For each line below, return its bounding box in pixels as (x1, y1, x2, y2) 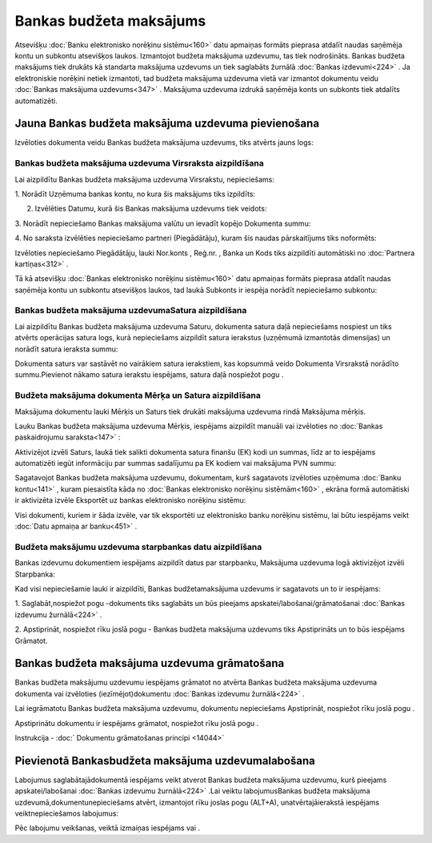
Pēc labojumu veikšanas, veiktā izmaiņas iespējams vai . (14, 823, 200, 833)
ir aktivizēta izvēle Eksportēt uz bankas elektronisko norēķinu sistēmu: (14, 496, 246, 505)
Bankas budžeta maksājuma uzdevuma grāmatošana (14, 656, 285, 670)
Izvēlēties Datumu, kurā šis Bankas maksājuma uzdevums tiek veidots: (34, 204, 267, 214)
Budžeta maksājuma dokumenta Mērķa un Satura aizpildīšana (14, 390, 262, 401)
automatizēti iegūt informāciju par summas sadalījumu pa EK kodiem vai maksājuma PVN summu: (14, 459, 336, 468)
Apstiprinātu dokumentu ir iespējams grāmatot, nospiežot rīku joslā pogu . (14, 718, 259, 728)
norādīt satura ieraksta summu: (14, 344, 118, 354)
